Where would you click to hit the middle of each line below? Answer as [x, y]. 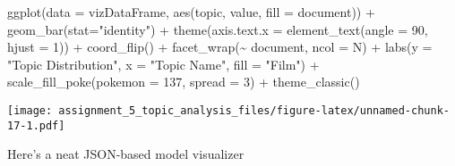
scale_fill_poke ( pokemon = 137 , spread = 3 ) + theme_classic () [184, 82]
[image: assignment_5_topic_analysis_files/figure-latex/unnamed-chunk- [228, 110]
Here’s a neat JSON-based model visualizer [126, 154]
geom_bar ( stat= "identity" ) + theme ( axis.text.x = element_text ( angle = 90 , [218, 29]
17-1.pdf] [36, 125]
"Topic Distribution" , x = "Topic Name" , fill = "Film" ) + [163, 64]
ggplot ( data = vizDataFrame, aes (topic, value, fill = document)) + [191, 12]
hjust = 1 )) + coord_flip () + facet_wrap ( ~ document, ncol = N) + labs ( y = [220, 47]
